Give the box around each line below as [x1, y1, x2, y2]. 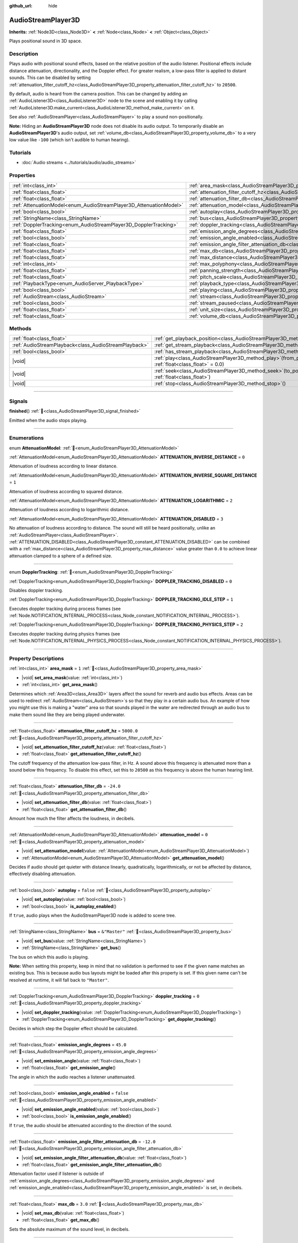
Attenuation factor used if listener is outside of [9, 1171, 104, 1177]
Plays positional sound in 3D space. [9, 38, 82, 44]
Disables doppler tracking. [9, 587, 63, 593]
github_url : [9, 3, 32, 8]
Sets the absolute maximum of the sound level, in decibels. [9, 1226, 130, 1232]
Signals [9, 398, 28, 405]
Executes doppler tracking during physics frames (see [9, 630, 120, 636]
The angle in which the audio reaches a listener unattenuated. [9, 1074, 136, 1080]
